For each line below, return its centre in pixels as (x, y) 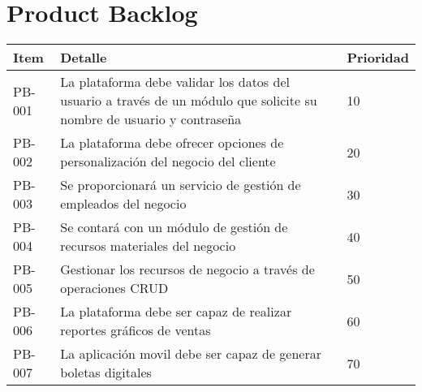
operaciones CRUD (114, 288)
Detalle (84, 58)
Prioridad (378, 58)
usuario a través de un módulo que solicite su (189, 101)
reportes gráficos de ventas (136, 330)
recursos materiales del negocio (148, 246)
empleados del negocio (123, 204)
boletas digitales (106, 373)
